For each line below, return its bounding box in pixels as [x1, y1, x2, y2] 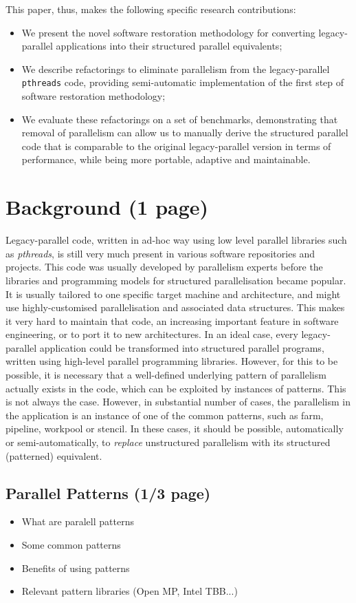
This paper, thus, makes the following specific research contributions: [5, 2, 296, 16]
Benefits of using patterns [21, 560, 130, 575]
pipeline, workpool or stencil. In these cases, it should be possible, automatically [5, 421, 344, 436]
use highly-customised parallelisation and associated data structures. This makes [5, 300, 345, 315]
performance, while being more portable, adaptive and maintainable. [21, 152, 311, 167]
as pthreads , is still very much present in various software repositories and [5, 246, 315, 260]
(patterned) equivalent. [5, 448, 102, 463]
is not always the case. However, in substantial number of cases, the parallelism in [5, 394, 351, 409]
